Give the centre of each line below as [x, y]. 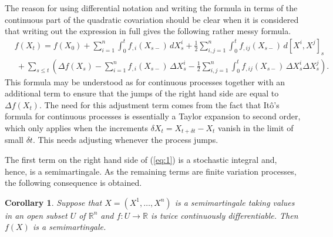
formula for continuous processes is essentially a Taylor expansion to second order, [153, 116]
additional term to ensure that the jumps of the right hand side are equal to [142, 93]
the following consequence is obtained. [73, 183]
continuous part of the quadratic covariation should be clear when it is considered [152, 19]
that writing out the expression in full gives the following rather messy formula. [148, 31]
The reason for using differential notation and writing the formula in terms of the [151, 8]
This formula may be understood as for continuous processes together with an [145, 81]
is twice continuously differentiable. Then [224, 215]
